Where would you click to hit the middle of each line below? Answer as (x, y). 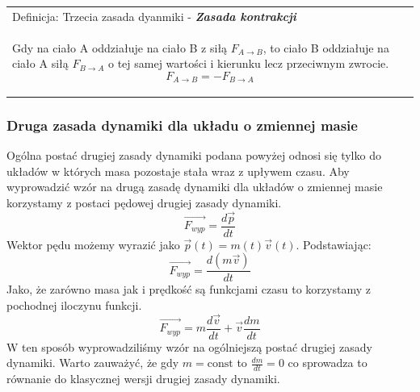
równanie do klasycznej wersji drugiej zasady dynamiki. (143, 379)
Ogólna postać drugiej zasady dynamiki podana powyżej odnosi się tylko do (194, 154)
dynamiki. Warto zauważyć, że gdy (93, 363)
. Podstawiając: (334, 244)
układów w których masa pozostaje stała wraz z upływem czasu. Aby (178, 171)
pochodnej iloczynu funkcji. (74, 304)
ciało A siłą (40, 63)
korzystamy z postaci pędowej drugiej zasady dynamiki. (144, 202)
